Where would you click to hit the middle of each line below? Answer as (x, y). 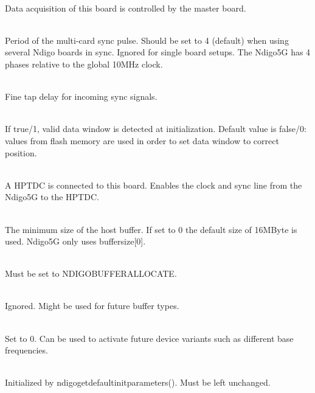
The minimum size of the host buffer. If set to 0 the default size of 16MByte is (151, 229)
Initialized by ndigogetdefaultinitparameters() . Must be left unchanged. (138, 382)
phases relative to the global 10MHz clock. (84, 64)
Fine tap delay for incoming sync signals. (81, 96)
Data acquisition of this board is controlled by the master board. (126, 8)
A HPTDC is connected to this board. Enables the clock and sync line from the (154, 185)
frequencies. (26, 350)
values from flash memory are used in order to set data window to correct (142, 140)
